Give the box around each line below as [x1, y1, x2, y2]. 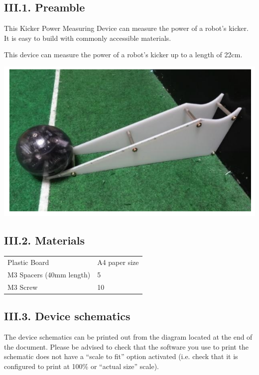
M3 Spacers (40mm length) [7, 269, 91, 279]
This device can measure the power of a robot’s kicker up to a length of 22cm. [4, 49, 243, 60]
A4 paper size [97, 257, 139, 267]
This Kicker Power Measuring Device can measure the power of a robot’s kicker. [4, 23, 249, 33]
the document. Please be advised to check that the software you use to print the [4, 341, 249, 352]
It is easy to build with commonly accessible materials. [4, 32, 171, 43]
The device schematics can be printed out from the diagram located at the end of [4, 332, 253, 342]
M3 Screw [7, 281, 38, 292]
